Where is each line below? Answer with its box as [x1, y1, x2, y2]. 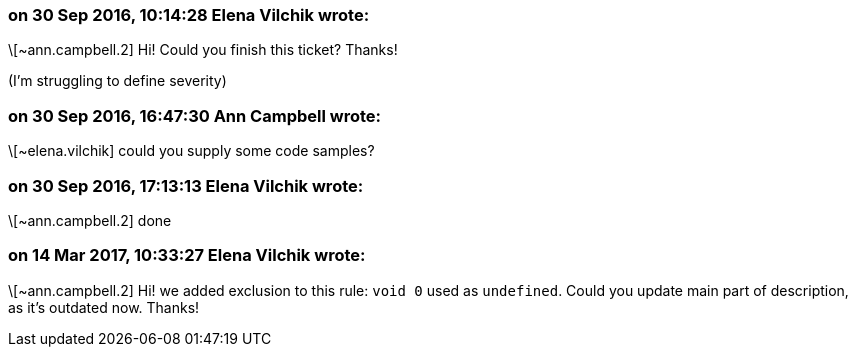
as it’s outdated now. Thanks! [8, 298, 200, 316]
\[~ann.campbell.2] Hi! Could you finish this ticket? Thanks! [8, 41, 398, 59]
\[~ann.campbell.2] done [8, 211, 172, 229]
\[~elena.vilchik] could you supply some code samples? [8, 142, 375, 160]
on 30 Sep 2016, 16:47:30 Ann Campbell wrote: [8, 105, 381, 126]
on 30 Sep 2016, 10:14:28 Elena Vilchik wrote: [8, 5, 370, 25]
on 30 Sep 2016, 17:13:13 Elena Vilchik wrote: [8, 175, 364, 196]
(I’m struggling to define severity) [8, 72, 227, 90]
